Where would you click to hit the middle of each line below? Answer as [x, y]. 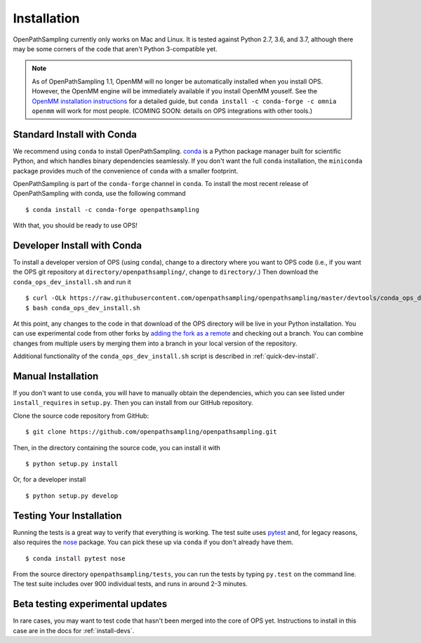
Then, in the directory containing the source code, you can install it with [117, 448]
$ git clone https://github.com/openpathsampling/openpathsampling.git [151, 432]
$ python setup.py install [72, 464]
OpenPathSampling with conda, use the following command [99, 194]
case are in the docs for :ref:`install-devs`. [74, 630]
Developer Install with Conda [78, 245]
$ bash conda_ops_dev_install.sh [83, 308]
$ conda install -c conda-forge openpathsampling [113, 210]
